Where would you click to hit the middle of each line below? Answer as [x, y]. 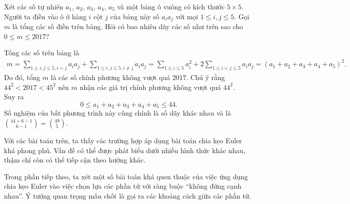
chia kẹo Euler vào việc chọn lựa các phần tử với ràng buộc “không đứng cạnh [123, 186]
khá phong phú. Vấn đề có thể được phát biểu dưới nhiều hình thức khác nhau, [125, 150]
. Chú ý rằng [205, 77]
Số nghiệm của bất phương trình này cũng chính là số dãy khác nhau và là [117, 113]
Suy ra [14, 97]
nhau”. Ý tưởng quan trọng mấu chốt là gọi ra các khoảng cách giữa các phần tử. [128, 195]
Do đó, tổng [22, 77]
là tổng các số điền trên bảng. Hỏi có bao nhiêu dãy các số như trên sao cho [128, 26]
